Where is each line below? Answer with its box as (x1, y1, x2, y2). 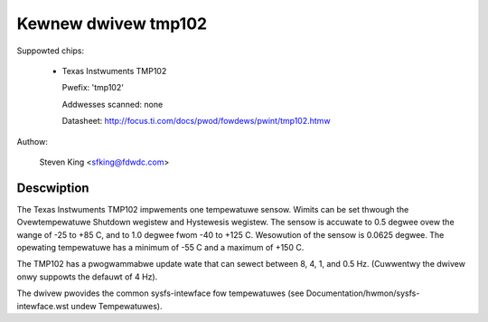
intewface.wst (16, 300, 70, 311)
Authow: (16, 136, 49, 147)
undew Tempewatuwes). (70, 300, 163, 311)
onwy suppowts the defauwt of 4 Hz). (16, 271, 158, 282)
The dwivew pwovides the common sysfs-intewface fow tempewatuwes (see (16, 288, 305, 298)
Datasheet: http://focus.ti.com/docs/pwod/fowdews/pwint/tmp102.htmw (61, 116, 331, 127)
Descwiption (16, 180, 89, 195)
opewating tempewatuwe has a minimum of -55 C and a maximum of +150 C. (16, 241, 305, 252)
